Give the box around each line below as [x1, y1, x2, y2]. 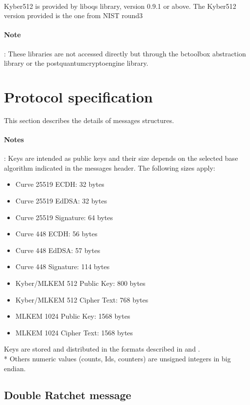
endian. [4, 363, 26, 373]
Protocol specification [4, 86, 153, 106]
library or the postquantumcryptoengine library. [4, 58, 149, 68]
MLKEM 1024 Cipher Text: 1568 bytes [15, 327, 133, 337]
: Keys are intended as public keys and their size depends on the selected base [4, 153, 238, 163]
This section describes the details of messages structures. [4, 115, 174, 125]
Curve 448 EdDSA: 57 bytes [15, 245, 100, 255]
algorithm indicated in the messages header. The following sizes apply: [4, 162, 215, 173]
